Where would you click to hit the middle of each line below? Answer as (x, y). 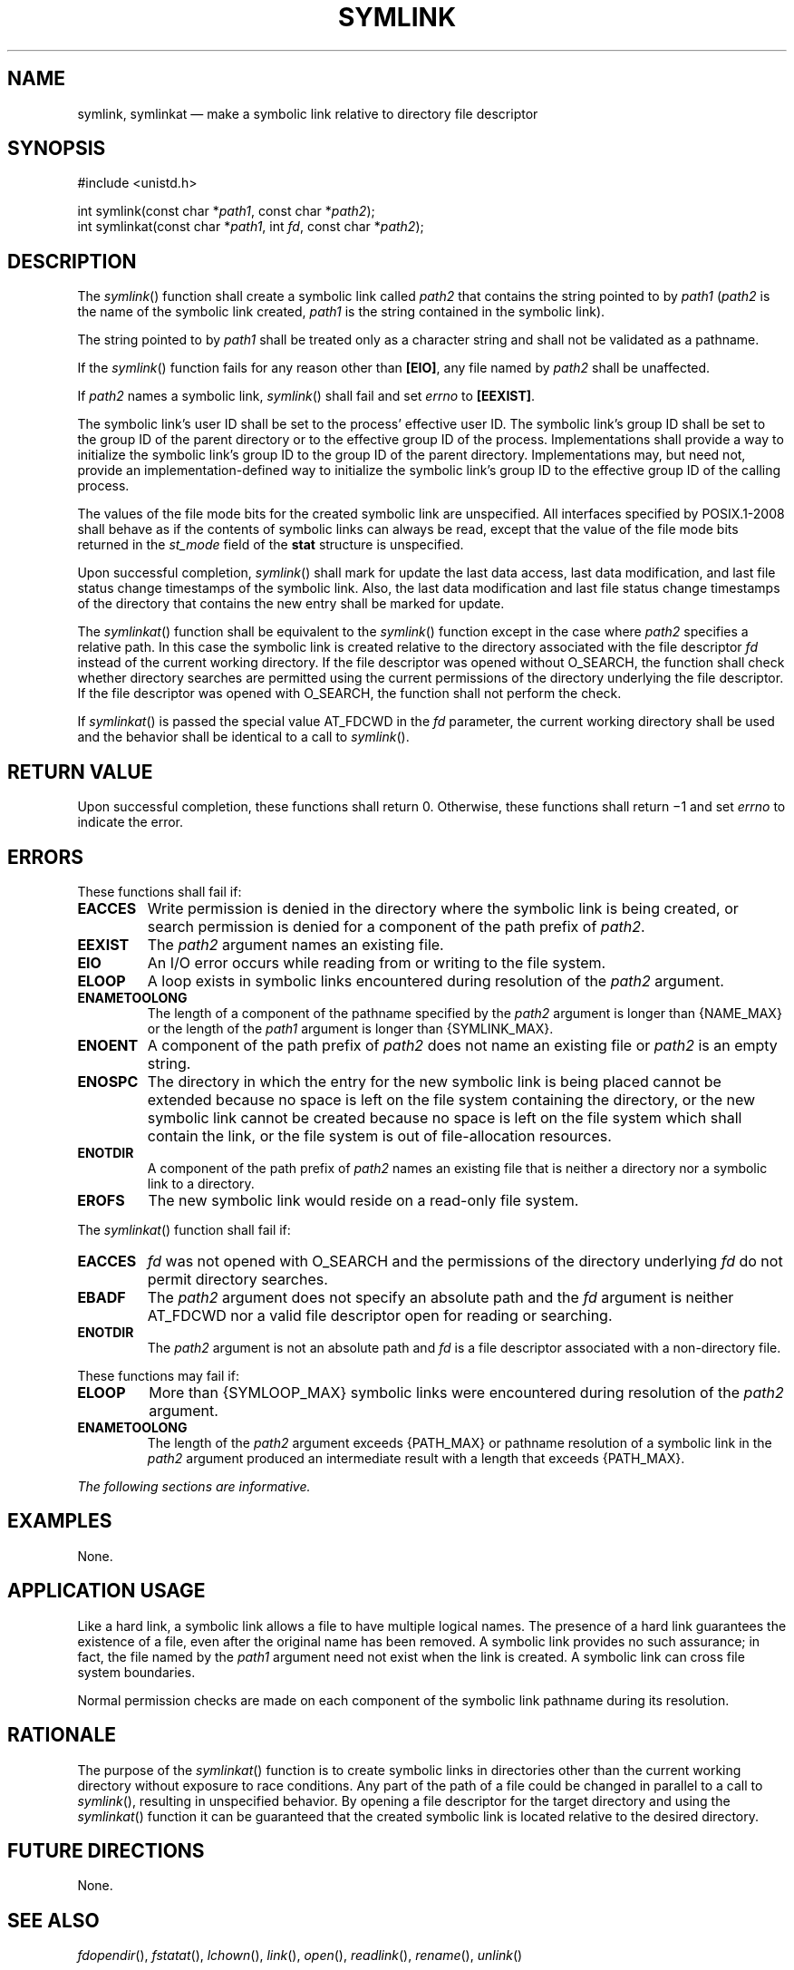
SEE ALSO (53, 1920)
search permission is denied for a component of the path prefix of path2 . (396, 926)
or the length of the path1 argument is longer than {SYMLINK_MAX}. (350, 1028)
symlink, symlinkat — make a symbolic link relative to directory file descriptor (308, 113)
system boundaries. (136, 1672)
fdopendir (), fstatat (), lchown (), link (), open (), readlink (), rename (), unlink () (300, 1955)
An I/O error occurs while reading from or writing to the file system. (377, 962)
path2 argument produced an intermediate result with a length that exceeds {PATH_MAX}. (416, 1458)
